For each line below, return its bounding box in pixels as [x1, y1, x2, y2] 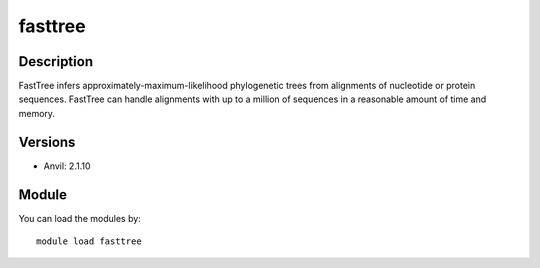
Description [18, 53, 94, 70]
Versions [18, 133, 76, 150]
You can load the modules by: [18, 212, 142, 224]
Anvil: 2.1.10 [43, 160, 91, 172]
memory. [18, 107, 55, 119]
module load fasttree [36, 236, 142, 247]
